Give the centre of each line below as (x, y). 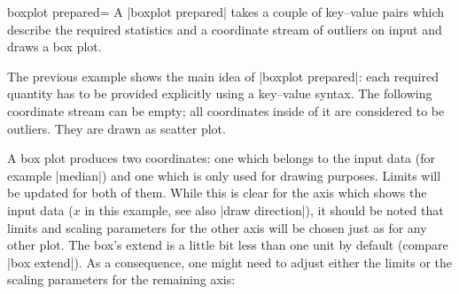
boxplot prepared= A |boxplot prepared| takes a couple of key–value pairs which (226, 12)
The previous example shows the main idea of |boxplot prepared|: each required (223, 76)
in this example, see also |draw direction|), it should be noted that (264, 209)
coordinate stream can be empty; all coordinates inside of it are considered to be (226, 110)
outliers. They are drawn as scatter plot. (117, 128)
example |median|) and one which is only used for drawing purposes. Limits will (224, 175)
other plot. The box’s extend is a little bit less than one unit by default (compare (228, 245)
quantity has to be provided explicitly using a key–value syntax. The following (220, 93)
